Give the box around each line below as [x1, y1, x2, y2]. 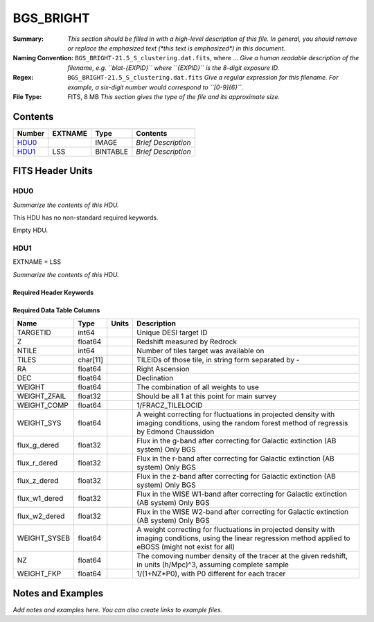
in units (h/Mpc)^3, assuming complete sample [136, 560, 289, 569]
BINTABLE [94, 146, 128, 156]
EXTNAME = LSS [12, 258, 62, 266]
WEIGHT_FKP [17, 569, 62, 578]
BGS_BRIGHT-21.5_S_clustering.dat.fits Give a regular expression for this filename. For [67, 73, 339, 82]
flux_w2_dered [17, 511, 65, 521]
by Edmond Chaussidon [136, 427, 215, 436]
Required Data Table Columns [12, 305, 100, 314]
